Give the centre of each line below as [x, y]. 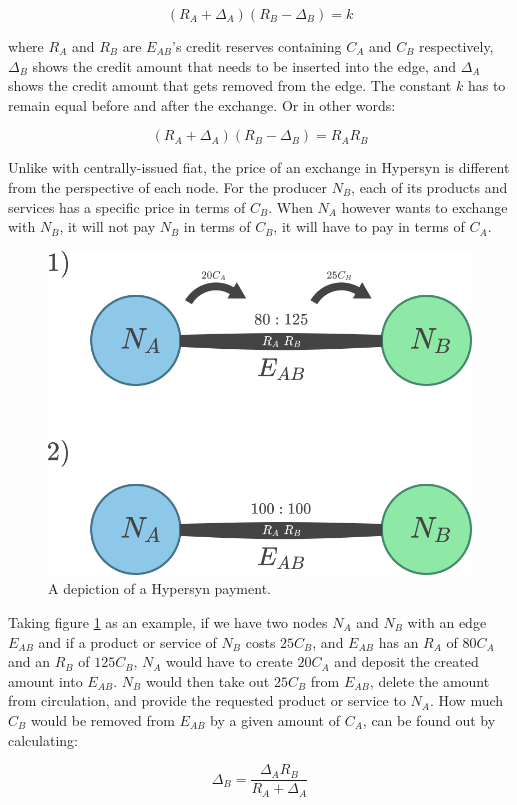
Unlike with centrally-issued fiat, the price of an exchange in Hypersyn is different [259, 167]
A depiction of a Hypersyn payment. [159, 588]
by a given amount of [275, 719]
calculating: [43, 739]
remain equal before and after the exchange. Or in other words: [202, 104]
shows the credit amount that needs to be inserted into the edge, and [244, 65]
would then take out [207, 680]
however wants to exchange [424, 206]
